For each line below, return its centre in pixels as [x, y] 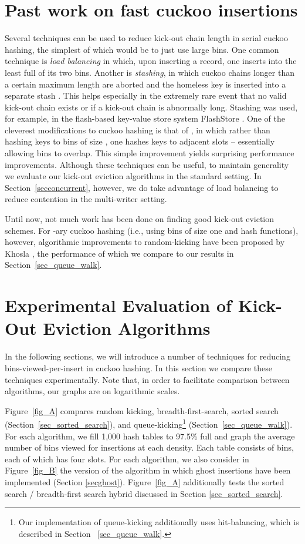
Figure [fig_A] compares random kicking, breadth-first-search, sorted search [142, 410]
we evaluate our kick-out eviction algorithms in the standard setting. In [133, 176]
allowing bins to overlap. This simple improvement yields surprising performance [150, 153]
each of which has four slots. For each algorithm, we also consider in [127, 459]
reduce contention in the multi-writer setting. [86, 199]
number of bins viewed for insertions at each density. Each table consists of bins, [149, 447]
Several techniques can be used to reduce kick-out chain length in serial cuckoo [146, 38]
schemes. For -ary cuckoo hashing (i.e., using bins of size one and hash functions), [152, 230]
